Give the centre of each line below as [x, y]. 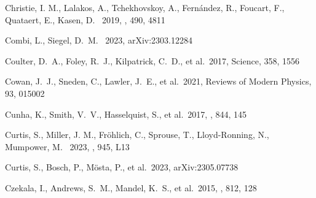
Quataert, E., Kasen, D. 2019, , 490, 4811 [85, 19]
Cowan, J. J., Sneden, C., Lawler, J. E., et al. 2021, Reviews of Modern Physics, [158, 81]
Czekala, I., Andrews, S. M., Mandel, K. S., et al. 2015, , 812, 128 [131, 187]
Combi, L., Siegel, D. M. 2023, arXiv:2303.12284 [99, 40]
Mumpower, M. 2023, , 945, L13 [67, 146]
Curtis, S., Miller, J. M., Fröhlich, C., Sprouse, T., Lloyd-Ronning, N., [137, 135]
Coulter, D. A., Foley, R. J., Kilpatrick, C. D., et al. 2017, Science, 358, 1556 [152, 60]
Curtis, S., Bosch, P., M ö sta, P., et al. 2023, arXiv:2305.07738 [122, 167]
